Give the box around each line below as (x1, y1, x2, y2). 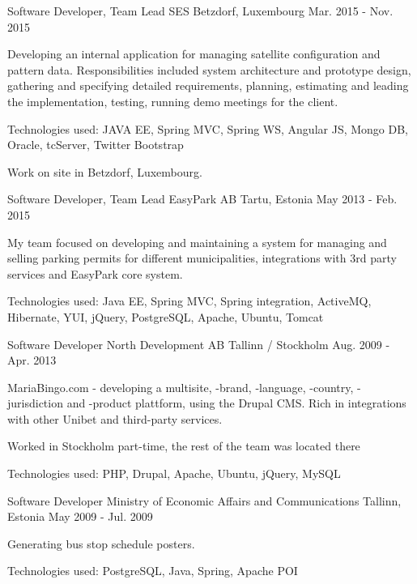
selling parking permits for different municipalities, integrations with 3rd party (7, 249, 397, 266)
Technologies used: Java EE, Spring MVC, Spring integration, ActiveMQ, (7, 292, 372, 309)
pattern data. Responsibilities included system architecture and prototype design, (7, 61, 411, 78)
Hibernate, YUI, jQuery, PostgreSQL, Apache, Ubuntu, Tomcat (7, 308, 324, 325)
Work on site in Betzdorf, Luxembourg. (7, 163, 202, 180)
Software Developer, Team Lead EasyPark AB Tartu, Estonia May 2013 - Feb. (7, 190, 398, 207)
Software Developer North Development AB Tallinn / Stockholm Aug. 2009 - (7, 335, 390, 352)
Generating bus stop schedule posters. (7, 535, 195, 552)
